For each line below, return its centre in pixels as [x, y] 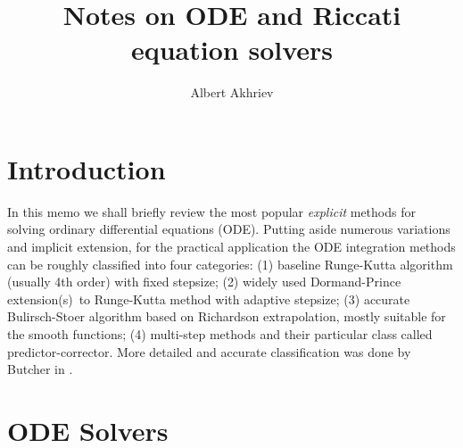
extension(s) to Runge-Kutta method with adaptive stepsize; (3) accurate [209, 299]
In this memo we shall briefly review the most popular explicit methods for [211, 211]
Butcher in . [40, 369]
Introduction [87, 168]
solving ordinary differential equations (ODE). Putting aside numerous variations [229, 229]
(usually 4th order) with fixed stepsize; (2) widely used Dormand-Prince [204, 282]
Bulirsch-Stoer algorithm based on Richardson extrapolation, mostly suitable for [227, 316]
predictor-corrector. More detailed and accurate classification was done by [209, 351]
